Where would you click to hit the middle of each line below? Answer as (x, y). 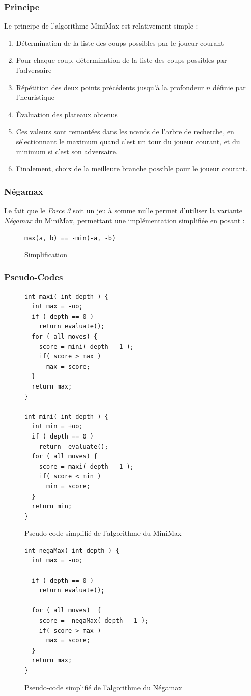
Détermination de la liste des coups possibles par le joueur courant (120, 43)
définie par (229, 87)
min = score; (68, 486)
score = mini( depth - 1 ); (86, 346)
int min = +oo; (57, 427)
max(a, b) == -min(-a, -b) (70, 238)
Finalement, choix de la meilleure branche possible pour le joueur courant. (132, 169)
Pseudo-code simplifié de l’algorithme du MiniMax (103, 533)
